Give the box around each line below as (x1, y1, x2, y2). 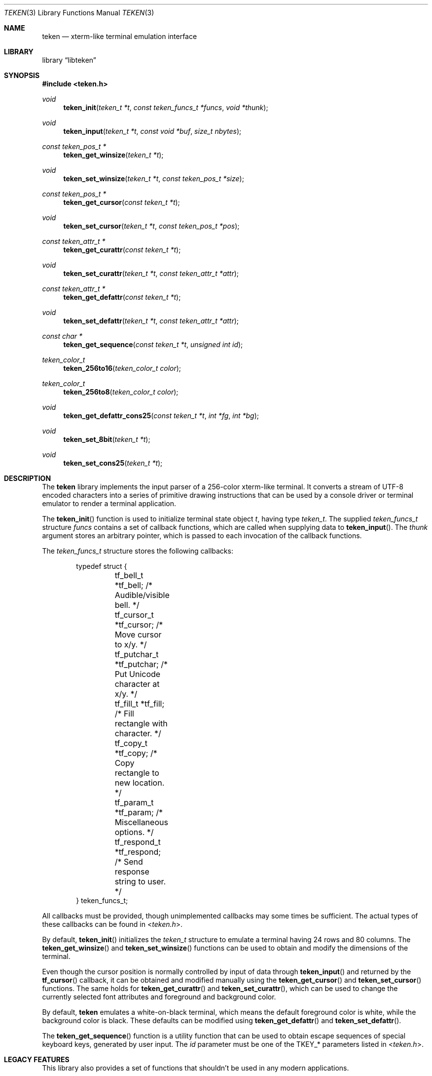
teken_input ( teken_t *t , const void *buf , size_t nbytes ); (63, 127, 242, 135)
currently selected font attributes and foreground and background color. (42, 993, 276, 1001)
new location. (114, 778, 165, 788)
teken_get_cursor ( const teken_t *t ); (63, 198, 180, 206)
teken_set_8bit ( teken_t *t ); (63, 435, 150, 443)
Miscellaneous (114, 817, 168, 827)
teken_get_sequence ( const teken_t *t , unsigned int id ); (63, 340, 243, 349)
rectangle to (114, 768, 159, 778)
